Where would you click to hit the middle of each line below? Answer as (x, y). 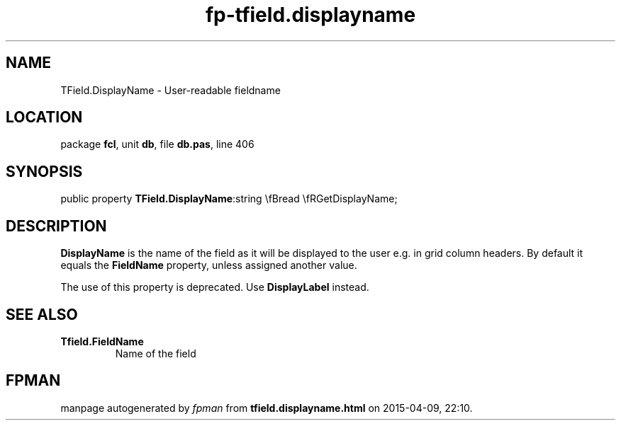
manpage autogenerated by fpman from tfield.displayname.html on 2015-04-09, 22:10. (267, 408)
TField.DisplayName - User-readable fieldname (170, 90)
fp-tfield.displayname (310, 15)
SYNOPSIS (44, 171)
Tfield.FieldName (102, 341)
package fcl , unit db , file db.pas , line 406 (157, 144)
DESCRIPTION (56, 226)
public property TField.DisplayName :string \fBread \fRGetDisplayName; (229, 199)
